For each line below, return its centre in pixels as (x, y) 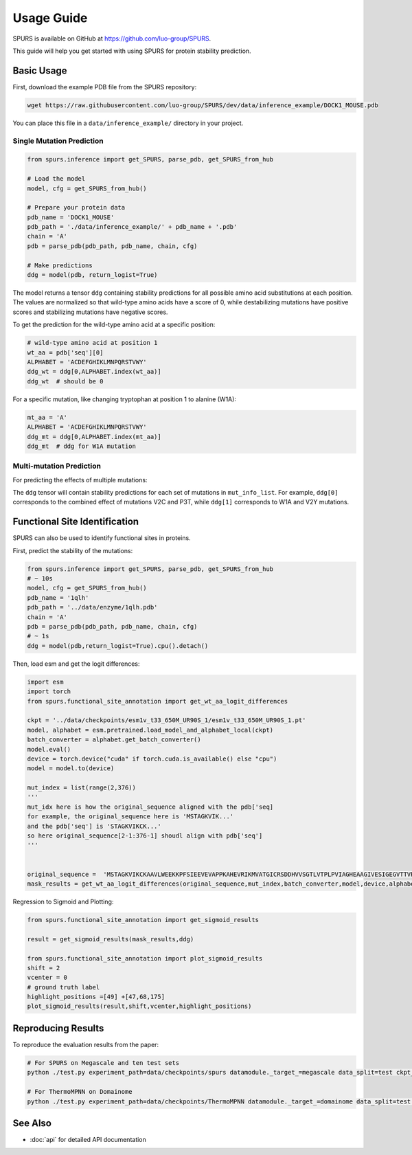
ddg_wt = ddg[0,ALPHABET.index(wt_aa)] (94, 372)
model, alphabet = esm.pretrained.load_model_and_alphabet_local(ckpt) (150, 730)
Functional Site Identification (76, 522)
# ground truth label (64, 987)
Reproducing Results (58, 1028)
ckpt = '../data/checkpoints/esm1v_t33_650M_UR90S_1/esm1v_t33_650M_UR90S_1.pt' (167, 720)
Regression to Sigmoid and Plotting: (63, 901)
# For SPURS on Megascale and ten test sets (103, 1063)
